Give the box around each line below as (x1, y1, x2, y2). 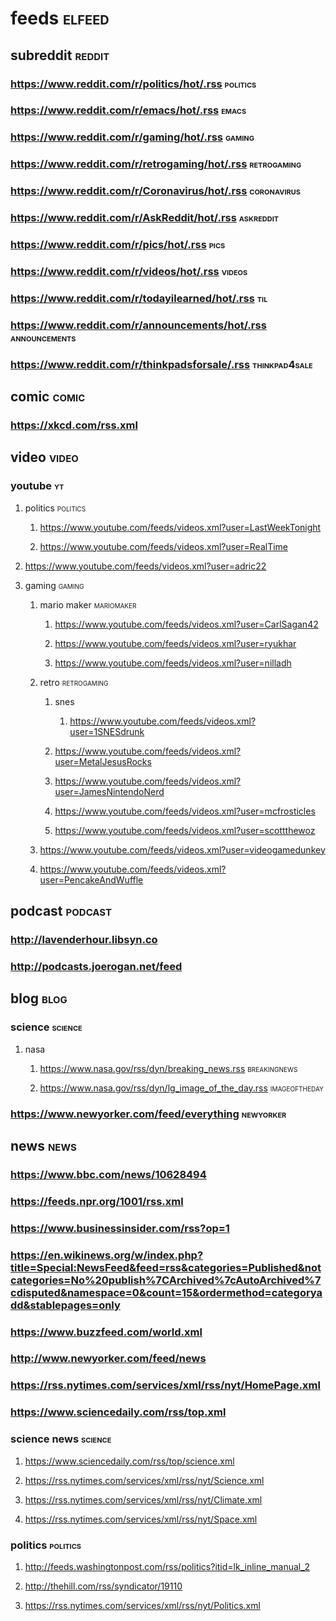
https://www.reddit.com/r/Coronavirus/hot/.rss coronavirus (10, 184, 302, 198)
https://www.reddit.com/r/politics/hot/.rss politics (10, 77, 257, 91)
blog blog (10, 990, 68, 1007)
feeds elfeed (10, 7, 110, 30)
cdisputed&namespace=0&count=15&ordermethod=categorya (10, 1285, 323, 1299)
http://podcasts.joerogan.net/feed (10, 959, 183, 973)
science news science (10, 1432, 112, 1446)
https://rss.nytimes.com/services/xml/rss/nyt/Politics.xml (24, 1599, 261, 1611)
